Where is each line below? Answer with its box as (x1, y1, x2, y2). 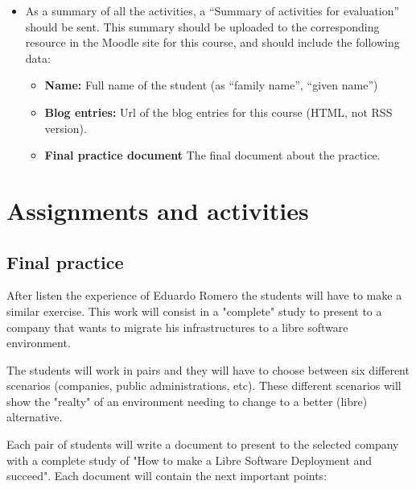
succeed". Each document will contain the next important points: (6, 467, 327, 484)
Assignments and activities (6, 193, 309, 226)
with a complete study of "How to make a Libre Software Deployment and (6, 451, 373, 468)
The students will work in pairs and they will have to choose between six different (6, 361, 410, 378)
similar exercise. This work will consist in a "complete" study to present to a (6, 302, 382, 319)
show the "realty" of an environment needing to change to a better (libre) (6, 392, 368, 409)
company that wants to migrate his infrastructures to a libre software (6, 318, 348, 335)
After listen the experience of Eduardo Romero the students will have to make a (6, 287, 402, 304)
